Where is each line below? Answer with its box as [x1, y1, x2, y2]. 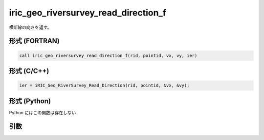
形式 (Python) [9, 97, 51, 105]
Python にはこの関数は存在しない [9, 109, 76, 115]
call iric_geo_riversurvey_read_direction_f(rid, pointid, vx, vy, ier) [19, 52, 198, 58]
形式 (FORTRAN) [9, 37, 60, 45]
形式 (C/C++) [9, 67, 49, 75]
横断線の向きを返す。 [9, 24, 52, 30]
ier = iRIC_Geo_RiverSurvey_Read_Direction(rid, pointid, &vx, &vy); [19, 83, 190, 88]
